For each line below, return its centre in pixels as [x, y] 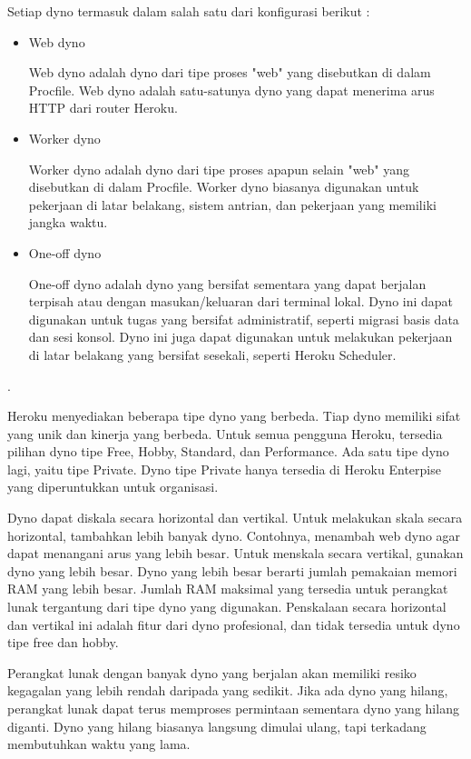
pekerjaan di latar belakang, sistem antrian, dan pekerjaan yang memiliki [232, 204]
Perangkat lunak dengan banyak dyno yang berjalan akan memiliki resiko [212, 672]
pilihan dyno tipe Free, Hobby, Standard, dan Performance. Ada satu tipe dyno [228, 451]
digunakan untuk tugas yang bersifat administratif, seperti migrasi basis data [244, 319]
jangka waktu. [68, 222]
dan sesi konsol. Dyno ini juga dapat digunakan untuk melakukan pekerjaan [240, 337]
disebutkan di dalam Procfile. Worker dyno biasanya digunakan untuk [224, 187]
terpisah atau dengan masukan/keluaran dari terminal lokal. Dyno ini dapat [241, 301]
